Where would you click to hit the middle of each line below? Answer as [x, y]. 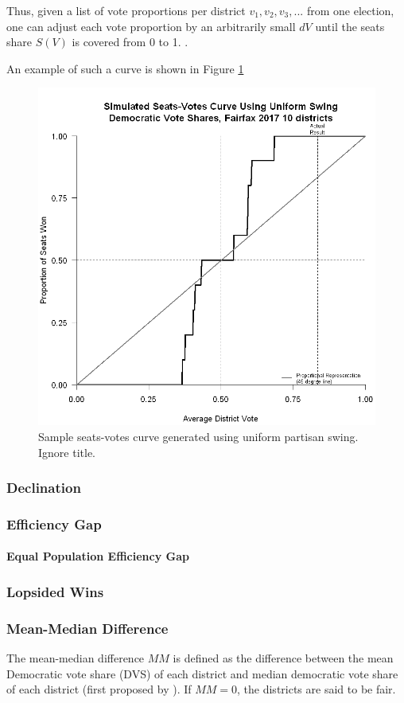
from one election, [350, 10]
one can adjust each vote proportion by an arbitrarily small [151, 26]
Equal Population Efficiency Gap [98, 556]
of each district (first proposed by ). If [99, 689]
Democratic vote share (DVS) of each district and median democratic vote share [202, 673]
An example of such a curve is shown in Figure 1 [125, 68]
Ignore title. [67, 452]
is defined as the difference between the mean [283, 658]
